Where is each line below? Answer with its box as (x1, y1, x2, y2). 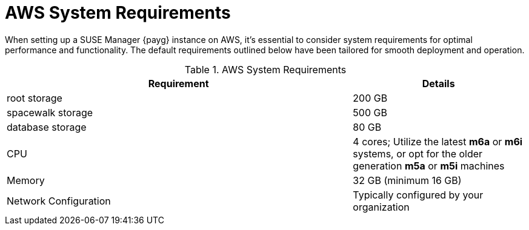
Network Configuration (7, 194, 111, 207)
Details (422, 77, 455, 90)
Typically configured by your (353, 188, 484, 201)
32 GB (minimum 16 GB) (353, 174, 462, 186)
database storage (7, 120, 87, 133)
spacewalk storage (7, 106, 93, 119)
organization (353, 200, 410, 213)
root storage (7, 91, 62, 104)
